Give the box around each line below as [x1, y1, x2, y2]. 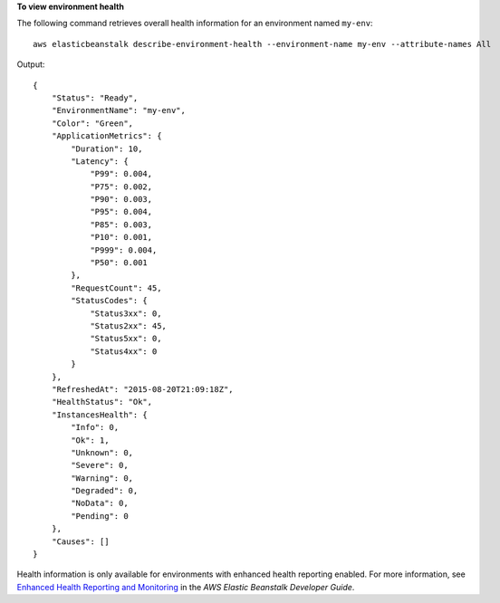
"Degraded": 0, [71, 485, 139, 496]
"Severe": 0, [71, 460, 129, 471]
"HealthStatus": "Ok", [51, 397, 153, 407]
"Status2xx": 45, [90, 321, 168, 330]
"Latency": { [71, 156, 129, 167]
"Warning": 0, [71, 473, 134, 483]
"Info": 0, [71, 422, 120, 433]
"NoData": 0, [71, 498, 129, 509]
